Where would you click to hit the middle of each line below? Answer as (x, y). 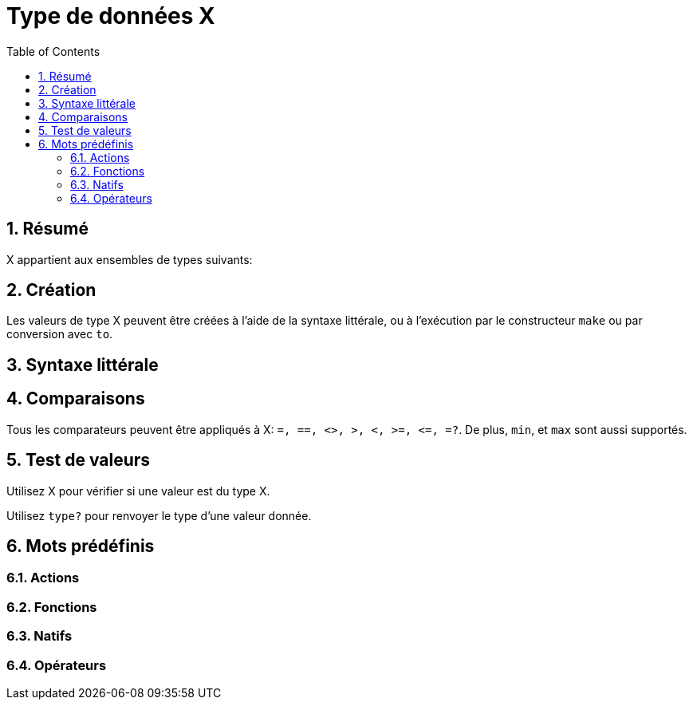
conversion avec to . (60, 334)
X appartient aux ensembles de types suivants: (130, 259)
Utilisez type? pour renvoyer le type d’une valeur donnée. (159, 515)
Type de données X (111, 16)
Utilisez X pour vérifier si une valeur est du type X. (138, 491)
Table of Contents (53, 51)
